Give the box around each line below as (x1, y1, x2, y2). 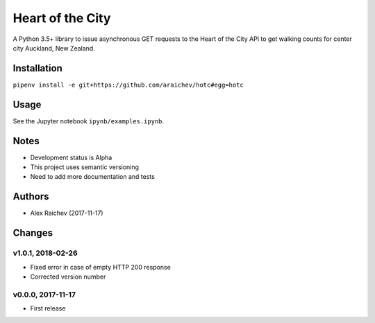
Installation (12, 62, 62, 74)
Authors (12, 191, 49, 202)
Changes (12, 227, 53, 239)
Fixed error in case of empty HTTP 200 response (30, 263, 172, 271)
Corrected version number (30, 272, 106, 281)
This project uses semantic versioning (30, 163, 139, 171)
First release (30, 304, 66, 313)
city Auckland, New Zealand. (12, 44, 95, 52)
